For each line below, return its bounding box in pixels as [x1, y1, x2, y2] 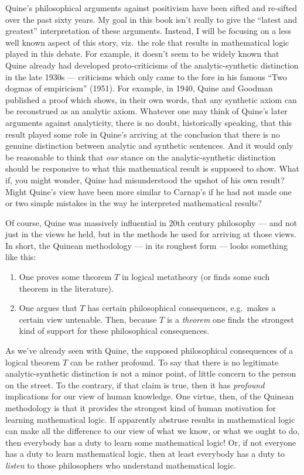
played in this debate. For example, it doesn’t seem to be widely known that [5, 47, 279, 60]
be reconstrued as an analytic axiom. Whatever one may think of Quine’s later [5, 105, 288, 117]
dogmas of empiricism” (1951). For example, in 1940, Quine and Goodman [5, 82, 273, 94]
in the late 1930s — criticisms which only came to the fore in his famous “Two [5, 70, 287, 83]
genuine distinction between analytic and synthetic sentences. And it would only [5, 139, 293, 152]
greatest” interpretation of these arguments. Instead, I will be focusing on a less [5, 25, 291, 37]
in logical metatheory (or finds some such [122, 271, 270, 283]
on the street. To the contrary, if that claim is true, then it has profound [5, 378, 265, 391]
